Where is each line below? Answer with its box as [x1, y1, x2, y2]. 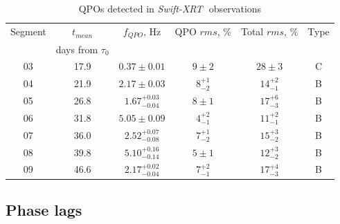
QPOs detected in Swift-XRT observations [78, 1, 262, 15]
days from [55, 41, 98, 56]
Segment [10, 24, 46, 39]
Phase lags [6, 198, 82, 220]
